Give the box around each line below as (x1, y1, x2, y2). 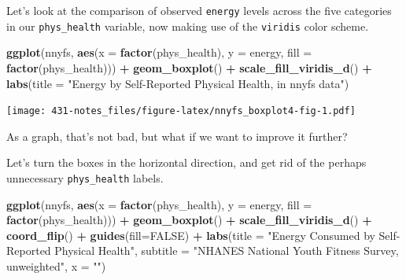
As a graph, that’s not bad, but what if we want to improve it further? (6, 127, 348, 144)
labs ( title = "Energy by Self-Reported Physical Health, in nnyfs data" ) (6, 75, 349, 91)
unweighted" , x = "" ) (6, 257, 106, 274)
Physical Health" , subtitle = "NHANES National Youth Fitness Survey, (54, 242, 399, 259)
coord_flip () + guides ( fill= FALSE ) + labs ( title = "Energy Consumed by (6, 227, 375, 243)
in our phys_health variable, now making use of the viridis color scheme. (6, 17, 369, 34)
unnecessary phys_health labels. (6, 169, 164, 186)
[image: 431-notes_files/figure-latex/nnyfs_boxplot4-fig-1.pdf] (6, 105, 356, 117)
